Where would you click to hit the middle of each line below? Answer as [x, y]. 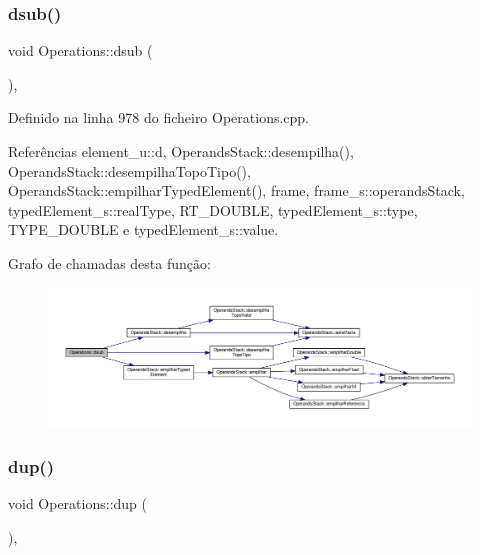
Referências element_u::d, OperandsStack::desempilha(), [181, 151]
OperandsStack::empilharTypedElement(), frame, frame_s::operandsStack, [236, 190]
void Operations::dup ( [77, 502]
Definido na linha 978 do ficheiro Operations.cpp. [159, 117]
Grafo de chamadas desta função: [109, 262]
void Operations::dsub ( [80, 50]
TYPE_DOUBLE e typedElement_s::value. [143, 229]
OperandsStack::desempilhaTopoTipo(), [129, 170]
